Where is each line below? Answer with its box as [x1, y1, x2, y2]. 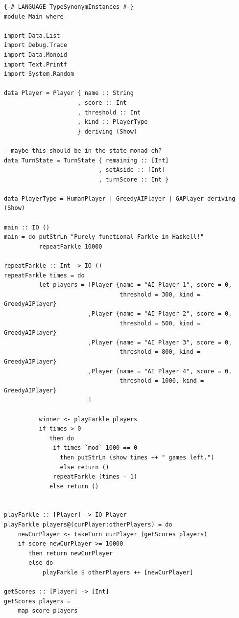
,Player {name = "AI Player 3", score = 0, [88, 339, 232, 346]
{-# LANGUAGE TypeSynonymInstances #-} [4, 3, 134, 10]
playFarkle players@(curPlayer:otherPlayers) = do [4, 521, 172, 528]
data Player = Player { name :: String [4, 90, 134, 97]
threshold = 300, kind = [119, 291, 200, 298]
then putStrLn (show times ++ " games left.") [60, 454, 215, 461]
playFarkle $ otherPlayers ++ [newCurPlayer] [42, 569, 193, 576]
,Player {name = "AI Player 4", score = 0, [88, 367, 232, 375]
